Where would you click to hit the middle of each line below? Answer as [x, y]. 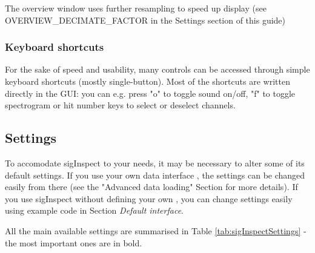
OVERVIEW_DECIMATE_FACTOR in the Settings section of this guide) [145, 20]
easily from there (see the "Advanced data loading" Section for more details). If [151, 187]
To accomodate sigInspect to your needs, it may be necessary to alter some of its [155, 163]
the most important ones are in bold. [74, 242]
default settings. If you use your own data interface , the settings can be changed [155, 175]
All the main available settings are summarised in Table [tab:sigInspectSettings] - [156, 230]
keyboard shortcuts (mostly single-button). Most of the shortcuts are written [148, 81]
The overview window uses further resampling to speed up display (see [136, 8]
